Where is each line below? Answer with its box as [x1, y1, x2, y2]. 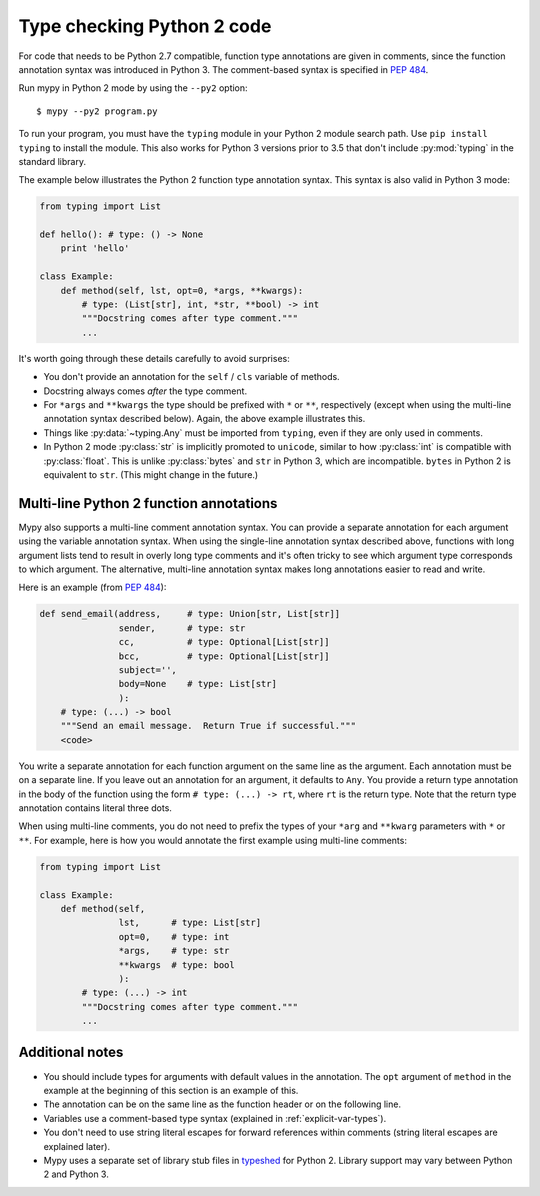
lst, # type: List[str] [118, 917, 262, 929]
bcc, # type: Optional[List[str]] [118, 650, 330, 662]
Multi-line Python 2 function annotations [18, 495, 278, 512]
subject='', [118, 664, 177, 675]
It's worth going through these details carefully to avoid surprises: [18, 352, 290, 364]
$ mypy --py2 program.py [36, 105, 158, 117]
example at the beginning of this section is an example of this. [43, 1084, 299, 1096]
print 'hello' [60, 243, 130, 254]
